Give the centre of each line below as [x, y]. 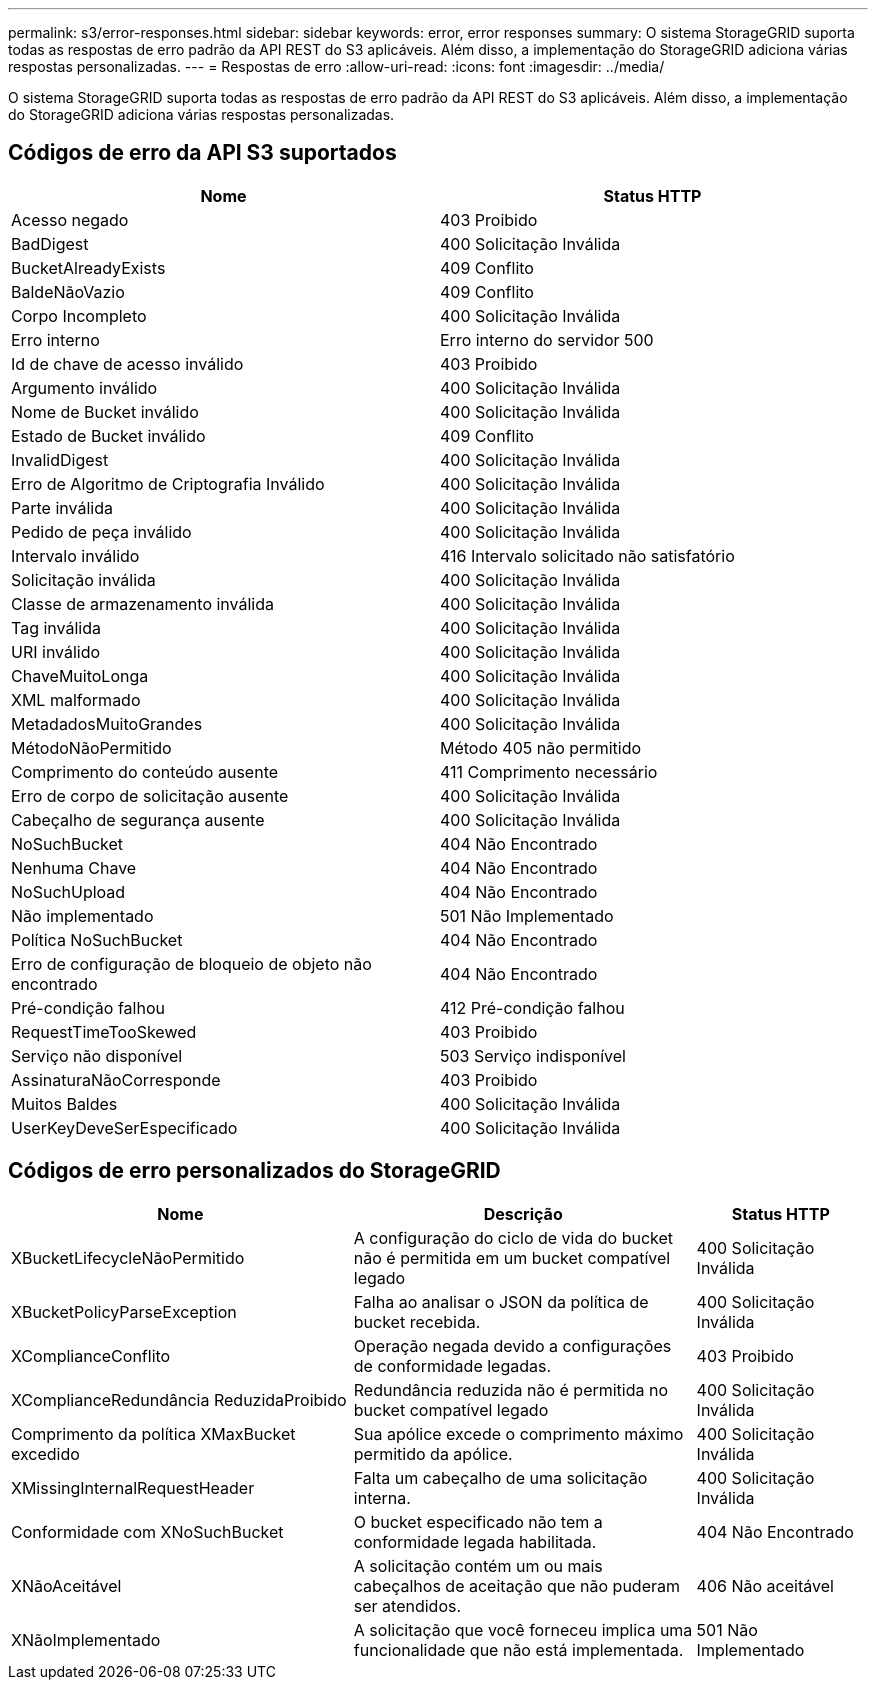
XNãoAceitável [66, 1585]
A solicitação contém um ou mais [478, 1565]
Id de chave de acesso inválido [127, 363]
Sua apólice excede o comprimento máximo [518, 1433]
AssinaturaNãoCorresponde [116, 1079]
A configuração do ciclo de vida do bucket [513, 1237]
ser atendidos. [407, 1605]
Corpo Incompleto [79, 315]
